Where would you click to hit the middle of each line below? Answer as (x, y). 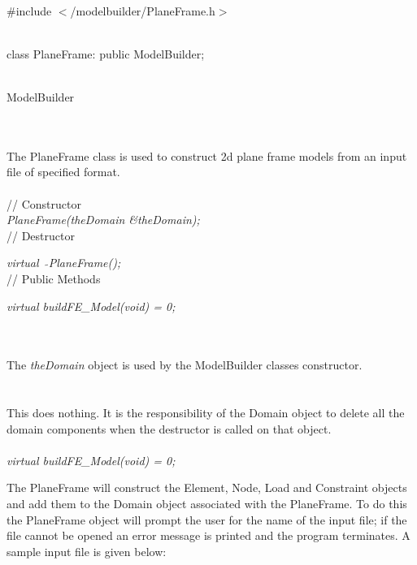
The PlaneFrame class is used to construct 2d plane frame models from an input (207, 155)
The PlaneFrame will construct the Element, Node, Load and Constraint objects (207, 487)
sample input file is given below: (87, 551)
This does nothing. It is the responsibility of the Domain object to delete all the (206, 413)
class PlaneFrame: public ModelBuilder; (106, 53)
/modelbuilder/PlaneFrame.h (143, 10)
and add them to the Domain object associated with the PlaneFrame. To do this (207, 504)
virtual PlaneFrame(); (64, 263)
